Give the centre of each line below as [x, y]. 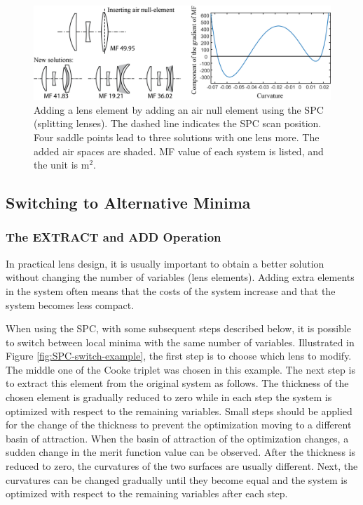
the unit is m [62, 165]
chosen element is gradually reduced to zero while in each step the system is [169, 397]
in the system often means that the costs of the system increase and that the [171, 290]
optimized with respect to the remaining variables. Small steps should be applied [179, 411]
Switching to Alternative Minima [128, 203]
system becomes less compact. [70, 304]
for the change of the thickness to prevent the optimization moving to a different [179, 425]
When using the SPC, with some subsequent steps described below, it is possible [178, 328]
